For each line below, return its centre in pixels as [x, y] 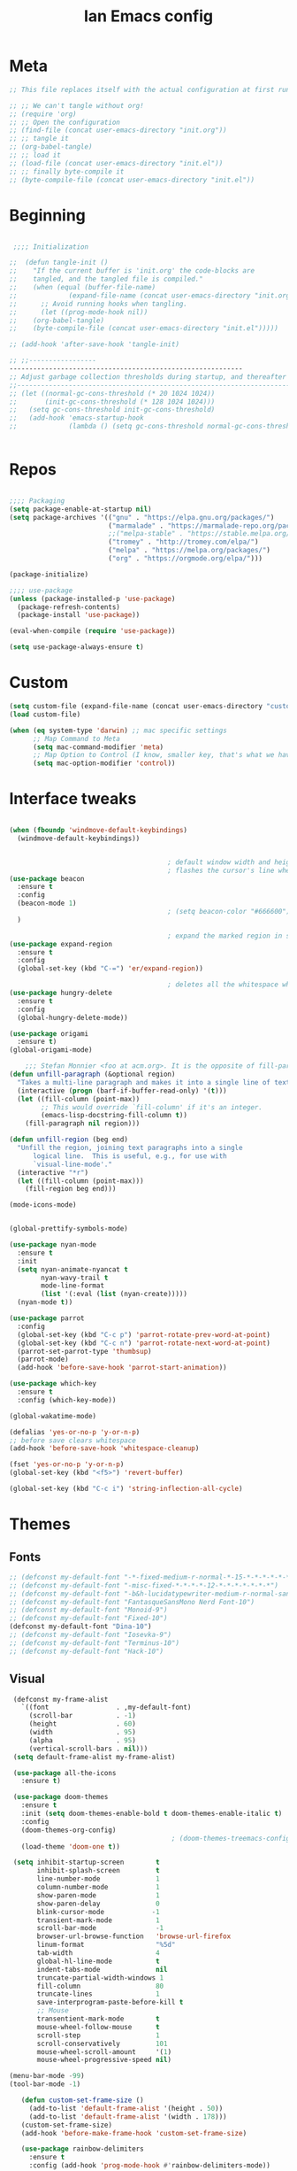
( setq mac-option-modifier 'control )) [104, 763]
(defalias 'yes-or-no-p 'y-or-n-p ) [75, 1432]
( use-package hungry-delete [61, 993]
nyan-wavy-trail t [75, 1278]
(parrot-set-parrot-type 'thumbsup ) [84, 1351]
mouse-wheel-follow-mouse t [99, 2027]
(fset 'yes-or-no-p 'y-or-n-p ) [67, 1464]
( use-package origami [49, 1033]
